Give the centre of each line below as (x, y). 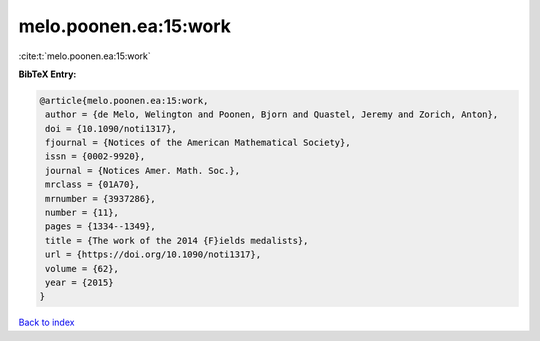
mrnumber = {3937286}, (101, 198)
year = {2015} (79, 282)
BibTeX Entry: (47, 74)
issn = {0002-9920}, (95, 156)
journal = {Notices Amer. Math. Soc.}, (142, 170)
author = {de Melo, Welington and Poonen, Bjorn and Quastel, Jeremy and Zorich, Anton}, (272, 114)
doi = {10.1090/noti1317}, (111, 128)
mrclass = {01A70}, (92, 184)
